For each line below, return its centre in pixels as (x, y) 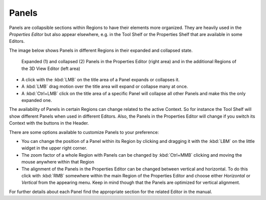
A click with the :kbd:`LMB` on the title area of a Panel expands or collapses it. (100, 79)
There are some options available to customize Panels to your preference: (84, 132)
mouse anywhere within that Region (58, 162)
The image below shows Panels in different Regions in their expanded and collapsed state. (101, 50)
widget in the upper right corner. (54, 148)
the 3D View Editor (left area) (51, 68)
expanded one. (37, 100)
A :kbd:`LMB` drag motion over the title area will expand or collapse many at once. (105, 87)
